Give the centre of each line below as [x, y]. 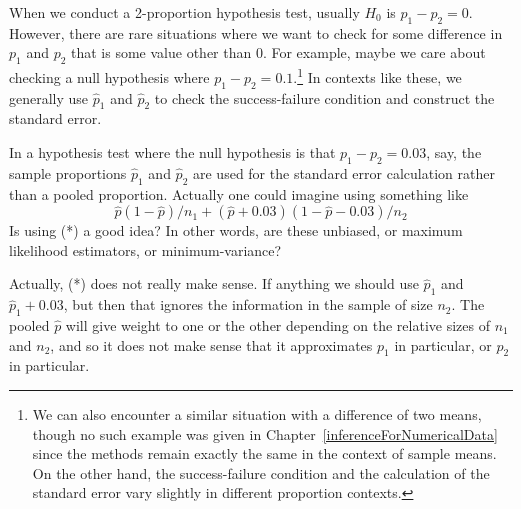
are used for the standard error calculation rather [344, 172]
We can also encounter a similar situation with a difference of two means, [257, 413]
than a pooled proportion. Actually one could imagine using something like [239, 193]
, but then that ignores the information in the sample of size [248, 304]
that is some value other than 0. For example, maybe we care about [278, 52]
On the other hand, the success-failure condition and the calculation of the [261, 472]
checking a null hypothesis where [109, 76]
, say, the [454, 152]
